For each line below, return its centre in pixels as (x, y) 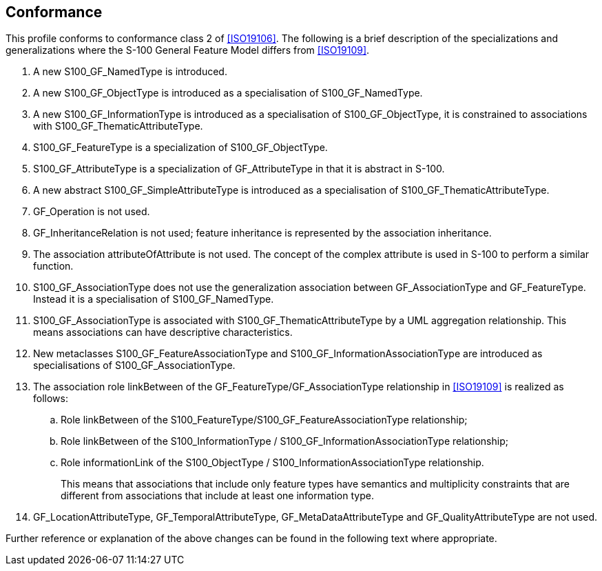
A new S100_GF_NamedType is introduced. (130, 72)
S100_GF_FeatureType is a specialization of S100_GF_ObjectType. (180, 148)
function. (53, 266)
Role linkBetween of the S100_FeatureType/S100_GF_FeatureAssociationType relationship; (264, 420)
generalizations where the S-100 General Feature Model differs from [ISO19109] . (188, 50)
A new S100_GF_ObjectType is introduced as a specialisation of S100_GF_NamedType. (228, 93)
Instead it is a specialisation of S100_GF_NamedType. (154, 299)
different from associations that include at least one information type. (217, 496)
